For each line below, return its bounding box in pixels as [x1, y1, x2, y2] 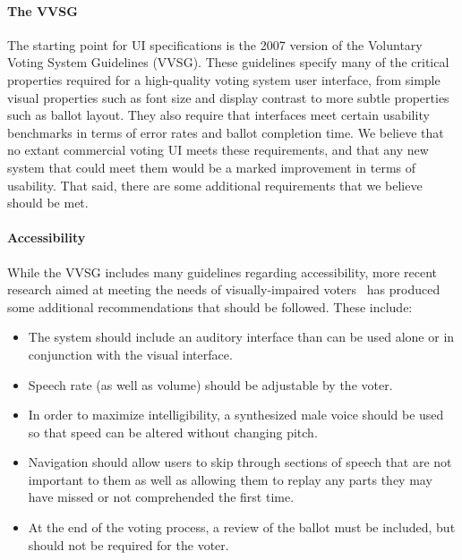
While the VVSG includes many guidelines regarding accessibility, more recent [7, 262, 438, 281]
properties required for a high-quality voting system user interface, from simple [7, 70, 441, 89]
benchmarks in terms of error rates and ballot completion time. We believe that [7, 123, 444, 141]
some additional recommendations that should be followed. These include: [7, 297, 413, 316]
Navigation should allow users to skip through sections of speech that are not [28, 453, 452, 471]
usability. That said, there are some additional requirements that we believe [7, 175, 423, 194]
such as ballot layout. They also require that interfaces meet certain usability [7, 106, 430, 124]
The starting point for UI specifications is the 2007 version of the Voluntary [7, 35, 423, 54]
